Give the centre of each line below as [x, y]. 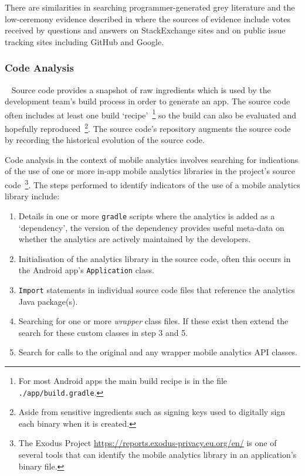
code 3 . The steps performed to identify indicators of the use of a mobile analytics [152, 184]
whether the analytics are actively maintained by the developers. [135, 239]
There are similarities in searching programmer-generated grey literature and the [150, 7]
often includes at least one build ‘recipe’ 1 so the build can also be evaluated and [150, 114]
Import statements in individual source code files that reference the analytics [157, 290]
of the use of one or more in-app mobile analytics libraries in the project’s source [150, 171]
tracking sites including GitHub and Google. [84, 41]
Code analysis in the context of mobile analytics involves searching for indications [152, 159]
